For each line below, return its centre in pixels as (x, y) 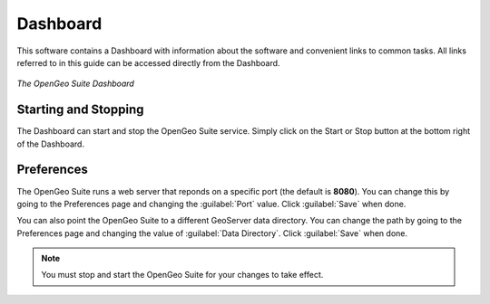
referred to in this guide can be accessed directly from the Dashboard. (148, 62)
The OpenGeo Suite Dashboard (76, 84)
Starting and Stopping (80, 110)
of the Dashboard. (51, 144)
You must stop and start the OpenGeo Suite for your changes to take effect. (182, 275)
